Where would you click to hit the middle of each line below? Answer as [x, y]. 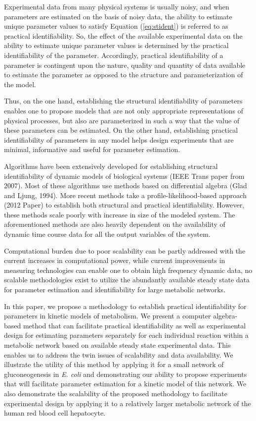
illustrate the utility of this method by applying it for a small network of [114, 364]
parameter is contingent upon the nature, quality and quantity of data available [125, 65]
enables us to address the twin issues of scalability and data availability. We [119, 354]
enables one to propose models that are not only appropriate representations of [124, 110]
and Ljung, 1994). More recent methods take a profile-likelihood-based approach [125, 195]
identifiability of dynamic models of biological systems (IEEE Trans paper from [124, 176]
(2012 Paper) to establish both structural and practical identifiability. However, [124, 205]
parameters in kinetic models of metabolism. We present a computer [107, 316]
